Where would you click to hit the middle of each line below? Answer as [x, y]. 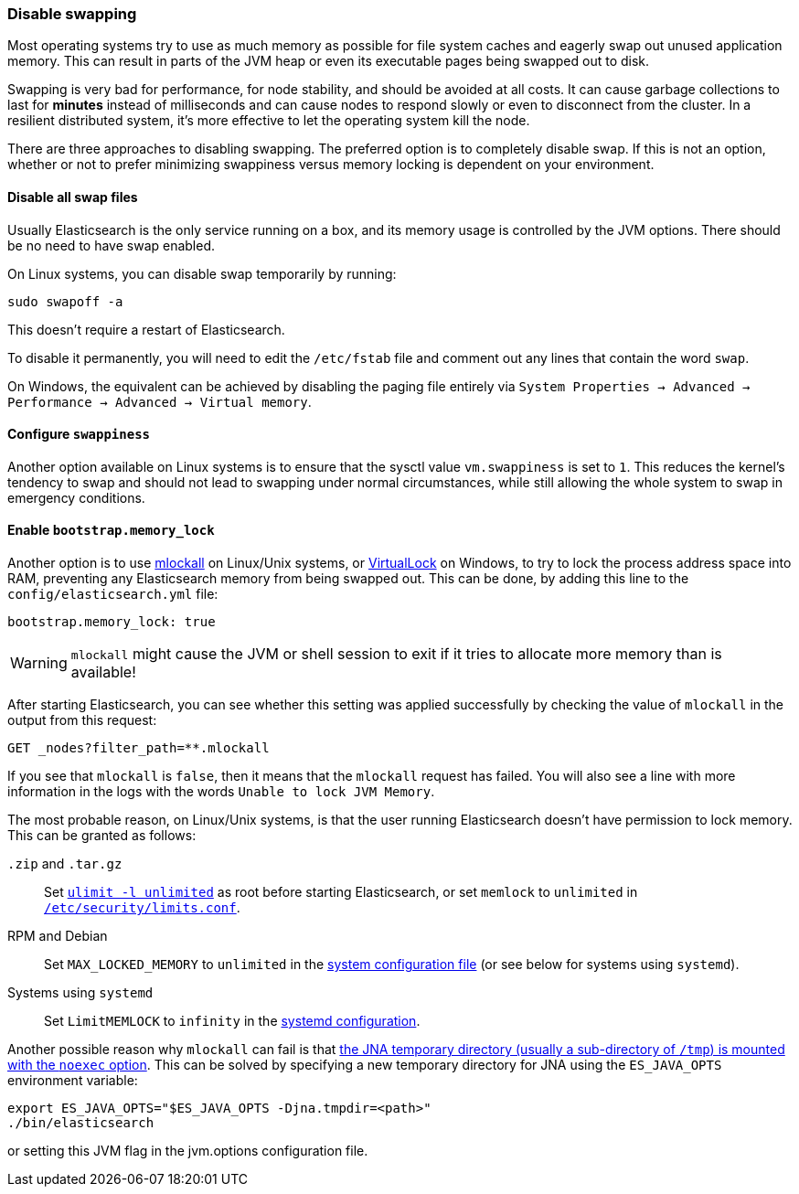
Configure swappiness [79, 434]
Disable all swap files [73, 197]
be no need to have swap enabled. [112, 245]
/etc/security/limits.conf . [142, 908]
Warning [39, 663]
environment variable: [73, 1081]
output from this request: [82, 720]
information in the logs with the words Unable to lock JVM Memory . [221, 792]
